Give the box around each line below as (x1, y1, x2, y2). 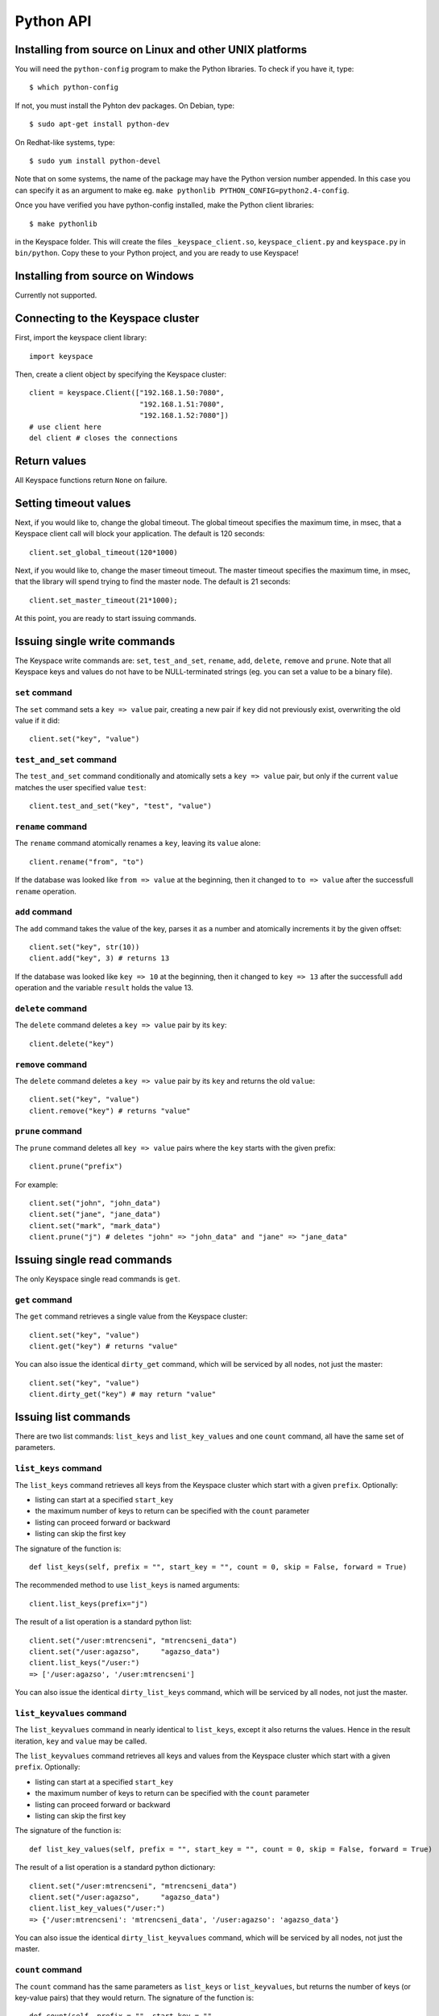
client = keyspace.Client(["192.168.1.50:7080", (29, 388, 225, 398)
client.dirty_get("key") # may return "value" (29, 1389, 217, 1399)
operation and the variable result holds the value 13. (14, 983, 193, 993)
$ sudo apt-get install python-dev (29, 119, 170, 129)
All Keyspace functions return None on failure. (14, 475, 168, 485)
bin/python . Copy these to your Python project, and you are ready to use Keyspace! (14, 248, 300, 258)
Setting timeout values (14, 496, 131, 510)
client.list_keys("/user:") (29, 1658, 140, 1668)
